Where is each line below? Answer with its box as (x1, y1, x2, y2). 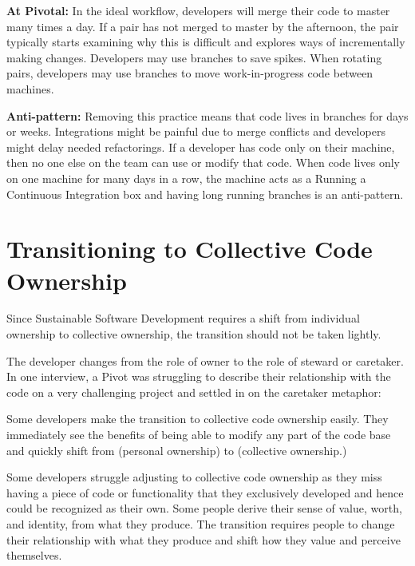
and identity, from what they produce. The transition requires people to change (6, 515, 395, 532)
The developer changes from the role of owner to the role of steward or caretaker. (6, 352, 404, 369)
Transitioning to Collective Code (6, 232, 373, 265)
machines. (6, 80, 54, 97)
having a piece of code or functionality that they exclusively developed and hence (6, 484, 404, 501)
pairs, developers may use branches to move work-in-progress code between (6, 65, 373, 81)
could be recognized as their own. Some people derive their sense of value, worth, (6, 500, 402, 517)
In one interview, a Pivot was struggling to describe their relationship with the (6, 368, 391, 385)
